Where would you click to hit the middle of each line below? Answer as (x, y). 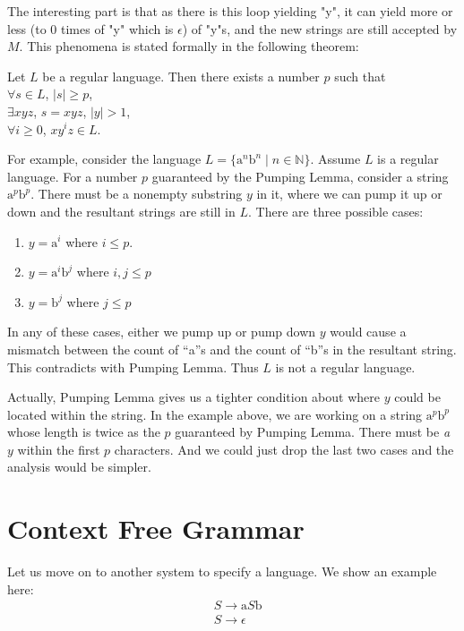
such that (360, 76)
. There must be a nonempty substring (137, 194)
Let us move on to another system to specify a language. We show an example (222, 571)
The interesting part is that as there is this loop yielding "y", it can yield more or (230, 11)
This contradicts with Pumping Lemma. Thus (133, 367)
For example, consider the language (104, 159)
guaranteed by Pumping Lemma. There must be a (313, 432)
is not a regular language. (345, 367)
